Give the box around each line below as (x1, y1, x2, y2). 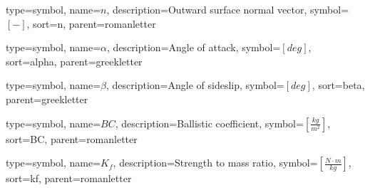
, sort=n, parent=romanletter (26, 16, 156, 31)
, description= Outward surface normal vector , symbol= (106, 2, 349, 16)
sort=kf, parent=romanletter (6, 171, 132, 186)
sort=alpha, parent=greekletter (6, 53, 143, 68)
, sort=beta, (312, 78, 365, 93)
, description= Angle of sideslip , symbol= (106, 78, 284, 93)
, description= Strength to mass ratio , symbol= (113, 155, 318, 170)
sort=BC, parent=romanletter (6, 131, 138, 146)
